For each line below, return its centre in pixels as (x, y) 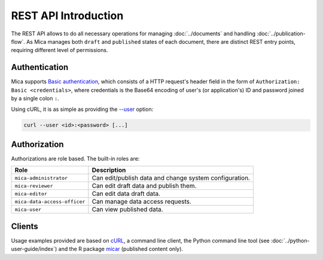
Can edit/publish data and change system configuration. (171, 178)
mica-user (28, 209)
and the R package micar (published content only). (121, 249)
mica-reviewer (34, 186)
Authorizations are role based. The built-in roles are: (75, 158)
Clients (25, 226)
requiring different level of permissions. (60, 50)
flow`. (18, 41)
